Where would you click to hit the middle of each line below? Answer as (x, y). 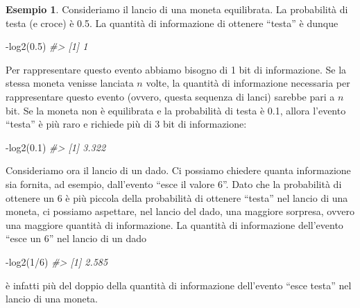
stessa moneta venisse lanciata (70, 83)
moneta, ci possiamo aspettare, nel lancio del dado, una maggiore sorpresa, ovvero (180, 211)
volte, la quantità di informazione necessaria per (248, 83)
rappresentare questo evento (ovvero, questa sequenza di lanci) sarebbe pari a (170, 96)
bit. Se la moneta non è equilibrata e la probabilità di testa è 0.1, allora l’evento (176, 110)
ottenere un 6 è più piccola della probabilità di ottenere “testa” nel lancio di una (177, 197)
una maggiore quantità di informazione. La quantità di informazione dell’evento (174, 224)
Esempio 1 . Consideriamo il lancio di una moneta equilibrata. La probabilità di (177, 9)
